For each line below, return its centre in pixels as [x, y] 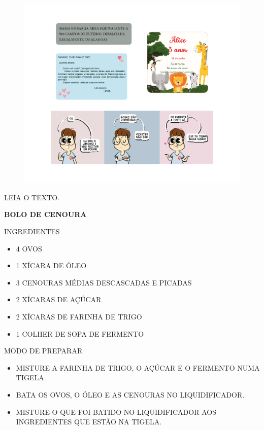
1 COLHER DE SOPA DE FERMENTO [80, 333]
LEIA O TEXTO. [32, 197]
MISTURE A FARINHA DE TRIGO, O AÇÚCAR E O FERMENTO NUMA [138, 367]
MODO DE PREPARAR [43, 351]
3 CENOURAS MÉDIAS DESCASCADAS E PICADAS [104, 282]
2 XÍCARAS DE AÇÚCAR [59, 299]
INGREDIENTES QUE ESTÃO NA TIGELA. [89, 422]
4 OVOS [29, 248]
